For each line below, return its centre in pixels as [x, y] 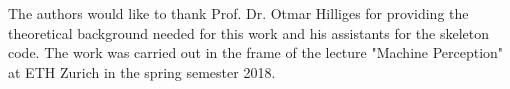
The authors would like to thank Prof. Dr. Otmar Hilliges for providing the [238, 13]
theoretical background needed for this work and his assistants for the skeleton [249, 32]
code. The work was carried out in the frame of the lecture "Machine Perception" [256, 52]
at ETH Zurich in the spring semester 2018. [142, 71]
